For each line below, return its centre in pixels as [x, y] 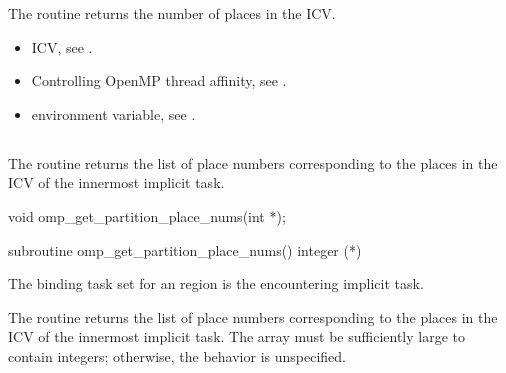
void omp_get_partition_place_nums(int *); [147, 215]
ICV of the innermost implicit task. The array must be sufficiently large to [236, 336]
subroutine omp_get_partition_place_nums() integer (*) [185, 249]
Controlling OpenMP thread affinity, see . [159, 80]
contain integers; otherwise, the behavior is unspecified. [177, 355]
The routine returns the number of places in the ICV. [172, 13]
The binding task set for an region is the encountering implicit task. [216, 283]
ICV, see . [62, 46]
